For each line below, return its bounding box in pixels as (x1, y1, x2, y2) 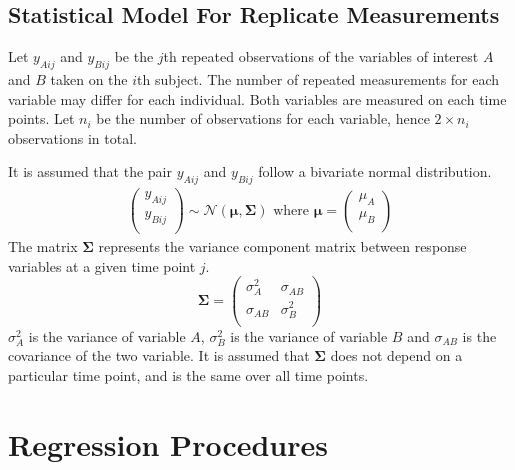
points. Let (8, 108, 75, 129)
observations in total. (8, 127, 137, 148)
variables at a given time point (8, 255, 196, 276)
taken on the (50, 69, 128, 89)
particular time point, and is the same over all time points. (8, 364, 369, 385)
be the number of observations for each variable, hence (96, 108, 430, 129)
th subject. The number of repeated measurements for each (137, 69, 500, 89)
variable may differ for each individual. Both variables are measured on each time (8, 88, 507, 109)
